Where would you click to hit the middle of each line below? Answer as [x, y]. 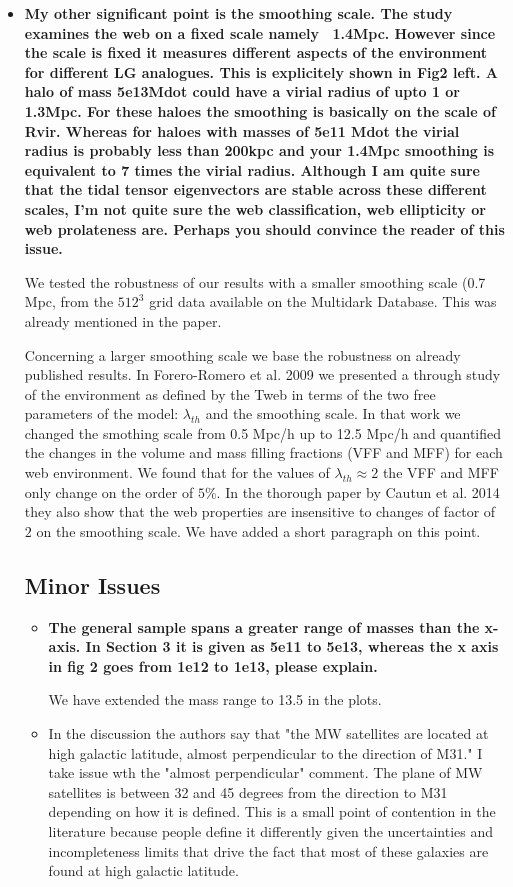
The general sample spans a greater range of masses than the [264, 626]
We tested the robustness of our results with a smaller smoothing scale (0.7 [255, 281]
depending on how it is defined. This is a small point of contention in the [272, 811]
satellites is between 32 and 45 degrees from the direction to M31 [248, 791]
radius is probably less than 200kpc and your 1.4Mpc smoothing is [259, 150]
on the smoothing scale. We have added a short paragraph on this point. [258, 530]
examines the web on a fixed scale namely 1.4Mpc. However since [260, 32]
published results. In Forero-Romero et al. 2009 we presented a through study [262, 374]
